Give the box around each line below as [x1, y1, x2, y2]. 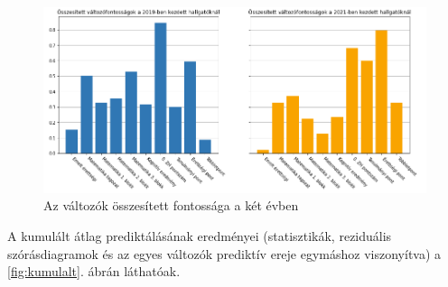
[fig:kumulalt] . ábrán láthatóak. [7, 262, 181, 281]
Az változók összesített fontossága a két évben [43, 196, 299, 215]
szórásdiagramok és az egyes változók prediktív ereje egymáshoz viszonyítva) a [7, 244, 442, 263]
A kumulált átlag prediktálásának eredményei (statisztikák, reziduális [7, 226, 392, 245]
